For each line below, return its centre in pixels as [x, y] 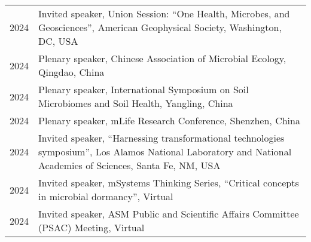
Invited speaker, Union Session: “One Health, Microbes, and [164, 13]
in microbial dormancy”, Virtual [106, 196]
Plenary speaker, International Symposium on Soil [144, 89]
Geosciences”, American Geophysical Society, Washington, [160, 27]
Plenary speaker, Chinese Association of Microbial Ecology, [162, 58]
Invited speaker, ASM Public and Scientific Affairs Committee [169, 214]
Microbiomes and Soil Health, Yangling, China [136, 103]
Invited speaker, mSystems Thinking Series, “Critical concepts [169, 183]
